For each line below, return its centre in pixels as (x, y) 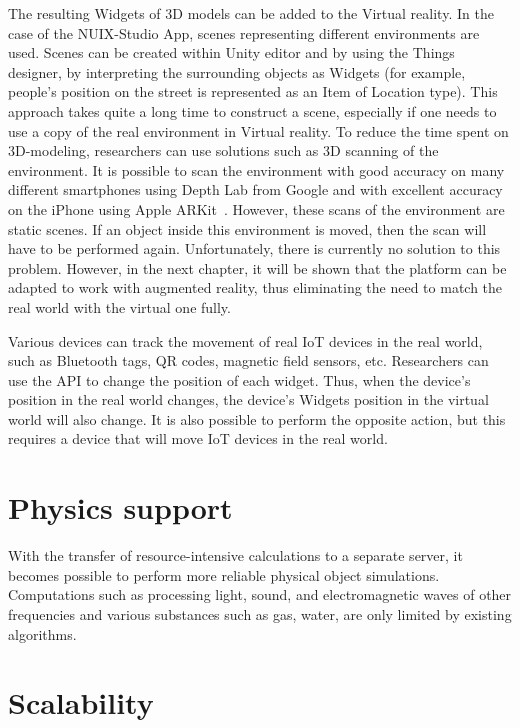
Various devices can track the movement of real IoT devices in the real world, (245, 340)
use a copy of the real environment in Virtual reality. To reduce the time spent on (258, 130)
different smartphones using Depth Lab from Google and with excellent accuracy (255, 189)
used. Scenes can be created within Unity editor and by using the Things (231, 52)
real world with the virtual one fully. (119, 306)
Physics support (120, 507)
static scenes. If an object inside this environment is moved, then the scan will (247, 228)
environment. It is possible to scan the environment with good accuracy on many (256, 169)
